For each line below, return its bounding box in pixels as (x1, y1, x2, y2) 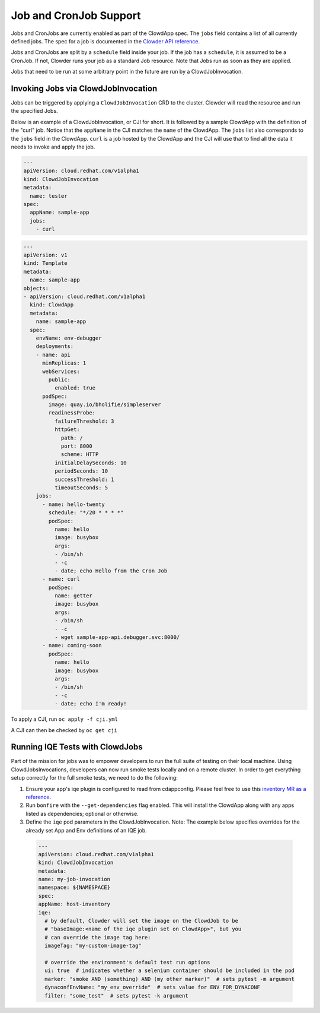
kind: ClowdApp (30, 302, 74, 308)
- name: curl (42, 576, 80, 583)
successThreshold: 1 (54, 476, 115, 483)
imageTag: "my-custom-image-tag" (44, 942, 142, 949)
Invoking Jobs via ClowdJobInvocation (11, 83, 158, 93)
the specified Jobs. (11, 107, 59, 115)
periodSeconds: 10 (54, 468, 108, 474)
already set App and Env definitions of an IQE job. (25, 827, 148, 834)
